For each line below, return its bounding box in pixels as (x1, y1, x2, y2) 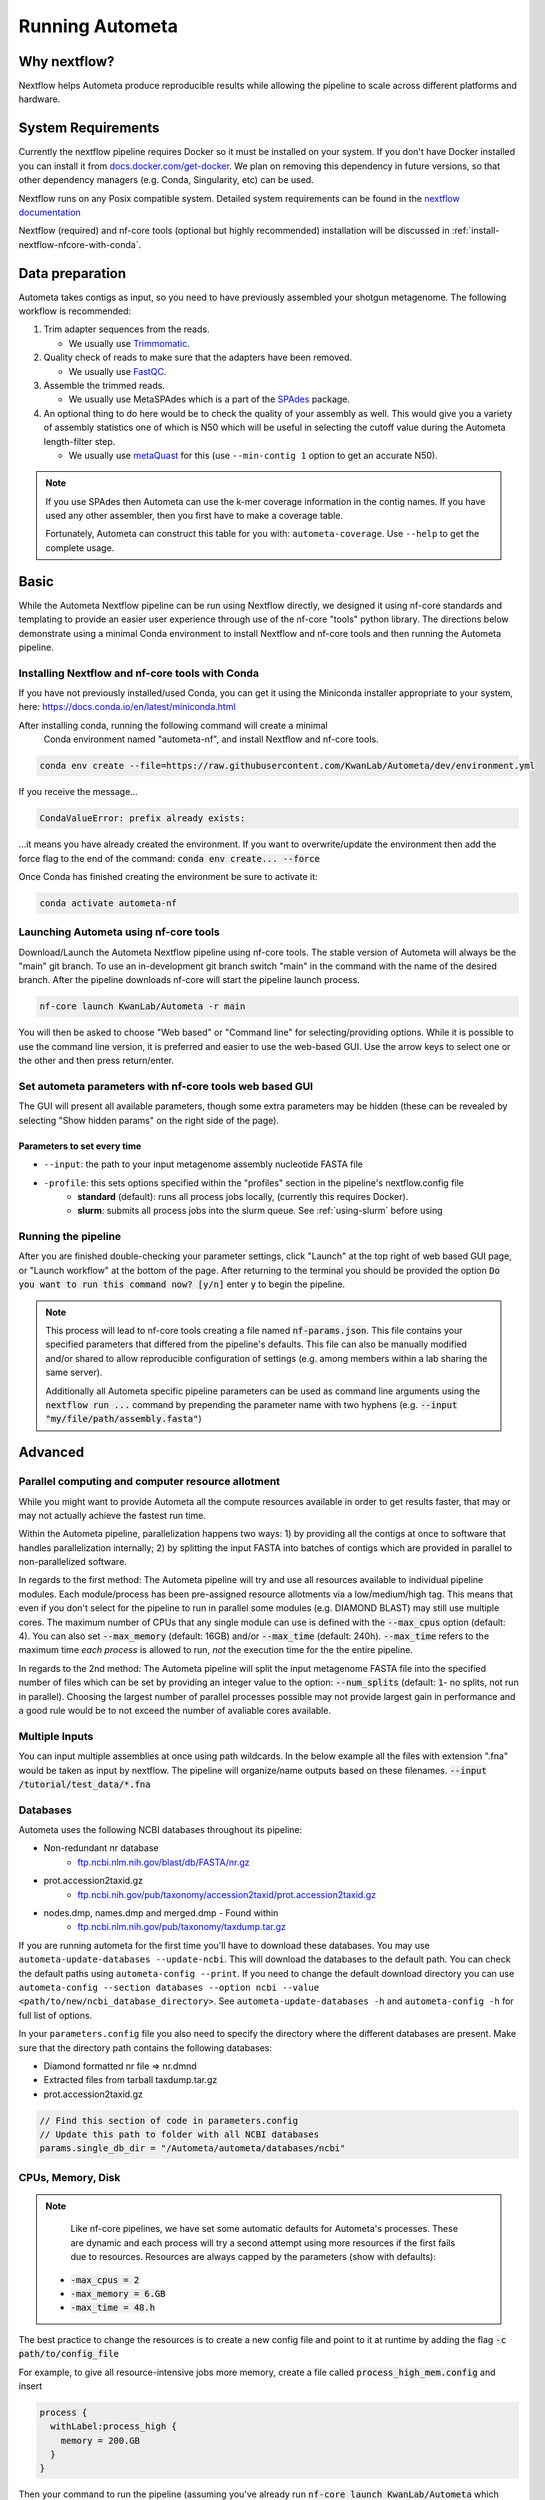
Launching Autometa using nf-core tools (18, 925, 220, 939)
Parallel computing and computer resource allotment (18, 1475, 280, 1489)
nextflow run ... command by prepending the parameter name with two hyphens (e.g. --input (45, 1398, 458, 1410)
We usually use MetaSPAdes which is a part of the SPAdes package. (68, 393, 350, 405)
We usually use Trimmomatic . (68, 337, 190, 349)
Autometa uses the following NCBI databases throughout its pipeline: (18, 1824, 303, 1836)
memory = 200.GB (60, 2435, 140, 2446)
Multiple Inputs (18, 1729, 94, 1743)
